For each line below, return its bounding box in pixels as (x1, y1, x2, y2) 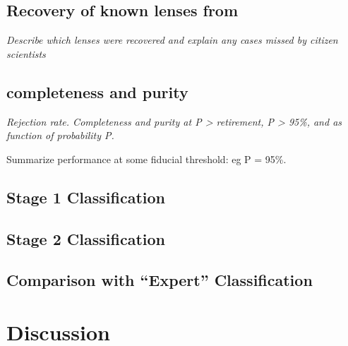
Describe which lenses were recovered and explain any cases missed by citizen (6, 32, 338, 47)
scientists (6, 46, 46, 61)
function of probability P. (6, 128, 114, 143)
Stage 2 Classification (6, 227, 165, 249)
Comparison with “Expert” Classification (6, 269, 313, 291)
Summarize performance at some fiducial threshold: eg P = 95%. (6, 151, 287, 166)
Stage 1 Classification (6, 186, 165, 208)
